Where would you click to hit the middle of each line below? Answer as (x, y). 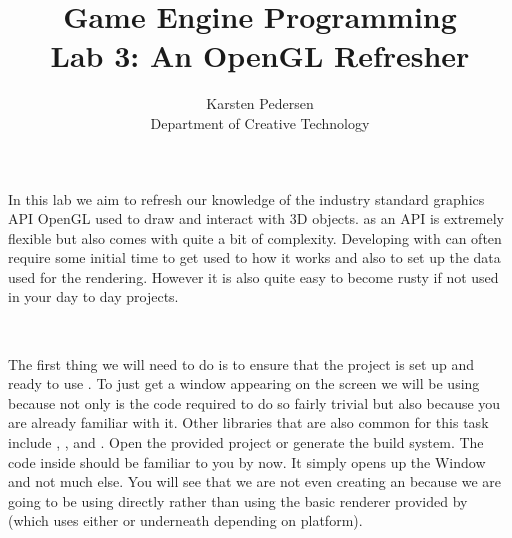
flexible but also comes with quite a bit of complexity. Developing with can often (255, 237)
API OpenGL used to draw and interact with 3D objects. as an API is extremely (256, 218)
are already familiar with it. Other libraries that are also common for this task (248, 422)
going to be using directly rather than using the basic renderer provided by (238, 500)
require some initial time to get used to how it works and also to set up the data (254, 257)
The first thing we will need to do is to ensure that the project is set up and (241, 363)
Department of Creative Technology (260, 122)
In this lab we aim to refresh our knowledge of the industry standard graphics (246, 198)
